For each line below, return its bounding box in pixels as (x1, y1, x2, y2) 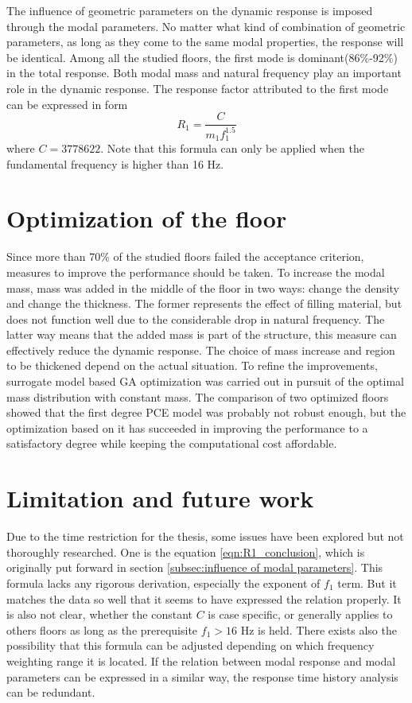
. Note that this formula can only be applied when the (100, 140, 365, 157)
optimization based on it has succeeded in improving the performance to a (6, 419, 368, 436)
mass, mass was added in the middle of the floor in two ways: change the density (6, 279, 400, 296)
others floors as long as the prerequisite (6, 621, 198, 638)
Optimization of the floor (6, 202, 287, 235)
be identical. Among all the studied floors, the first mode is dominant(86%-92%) (6, 49, 398, 65)
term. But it (337, 574, 397, 591)
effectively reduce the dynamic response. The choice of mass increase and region (6, 341, 395, 358)
